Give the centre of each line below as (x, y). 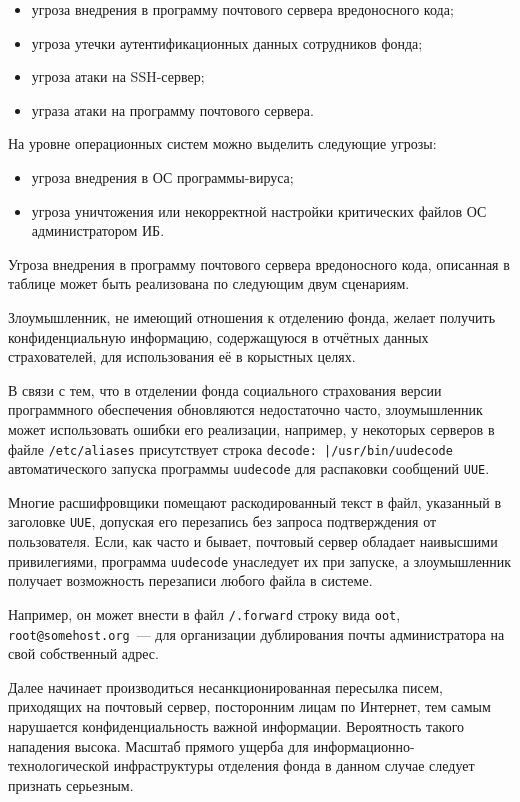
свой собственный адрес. (83, 653)
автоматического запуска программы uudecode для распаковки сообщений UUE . (249, 468)
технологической (59, 765)
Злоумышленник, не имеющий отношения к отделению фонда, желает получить (252, 316)
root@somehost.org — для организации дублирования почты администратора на (256, 633)
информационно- (364, 745)
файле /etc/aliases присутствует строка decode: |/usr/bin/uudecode (230, 448)
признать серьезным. (71, 784)
